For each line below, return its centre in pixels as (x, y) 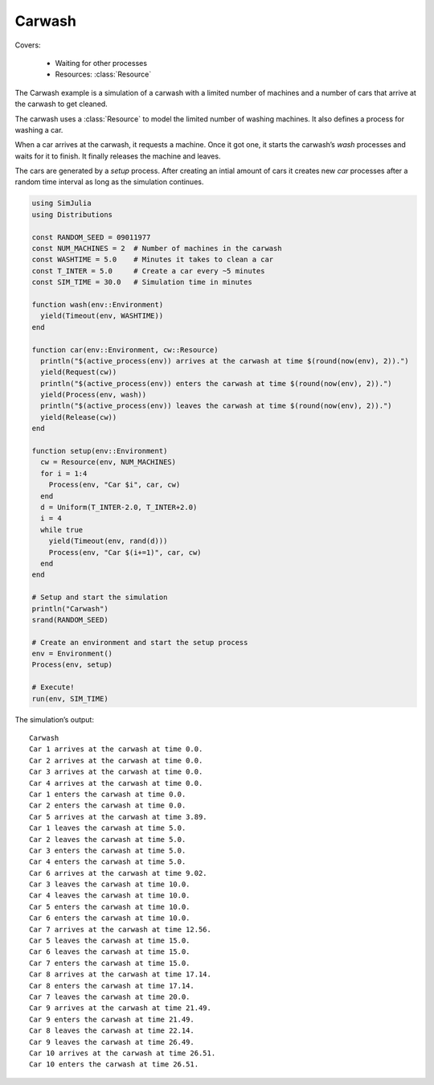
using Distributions (72, 214)
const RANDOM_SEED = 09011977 (91, 237)
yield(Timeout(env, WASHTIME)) (102, 316)
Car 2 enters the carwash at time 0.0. (108, 806)
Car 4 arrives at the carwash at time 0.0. (116, 783)
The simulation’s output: (54, 719)
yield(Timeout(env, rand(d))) (108, 541)
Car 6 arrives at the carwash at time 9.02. (119, 873)
